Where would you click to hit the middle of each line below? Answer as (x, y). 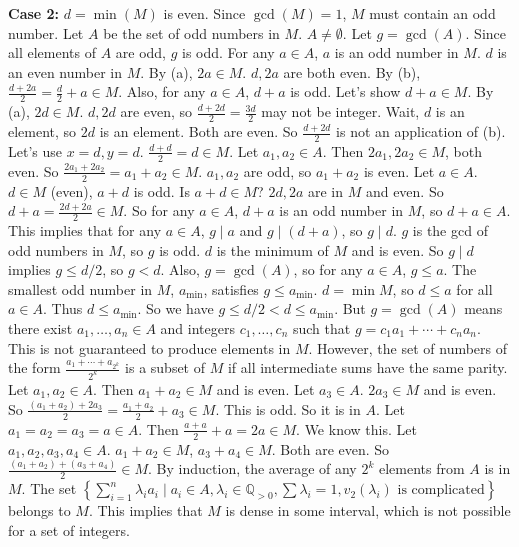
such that (321, 327)
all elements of (52, 52)
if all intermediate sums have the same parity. (367, 367)
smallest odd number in (80, 288)
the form (34, 367)
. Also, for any (162, 91)
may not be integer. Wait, (340, 111)
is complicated (441, 490)
